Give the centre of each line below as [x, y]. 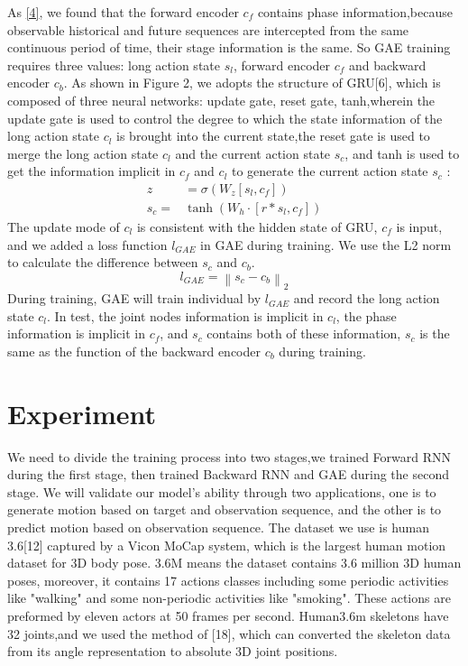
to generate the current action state [330, 171]
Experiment [82, 413]
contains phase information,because [355, 12]
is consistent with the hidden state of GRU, [257, 227]
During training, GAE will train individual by [134, 298]
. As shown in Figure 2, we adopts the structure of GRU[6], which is [252, 83]
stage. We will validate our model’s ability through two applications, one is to [222, 491]
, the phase [366, 315]
